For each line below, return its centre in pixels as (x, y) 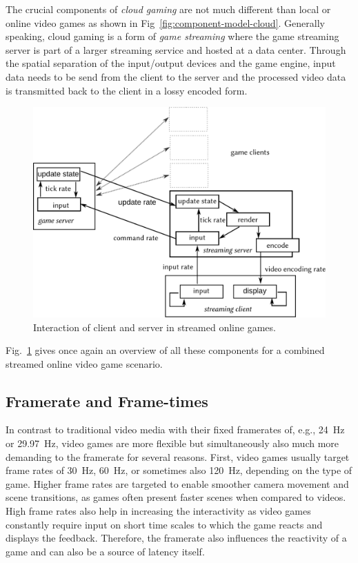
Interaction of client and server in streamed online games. (155, 327)
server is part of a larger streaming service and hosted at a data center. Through (176, 49)
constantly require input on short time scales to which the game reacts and (164, 524)
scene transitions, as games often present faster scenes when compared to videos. (176, 497)
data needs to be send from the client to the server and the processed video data (176, 76)
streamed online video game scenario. (84, 363)
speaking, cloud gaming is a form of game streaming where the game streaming (172, 36)
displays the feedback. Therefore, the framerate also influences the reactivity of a (176, 538)
